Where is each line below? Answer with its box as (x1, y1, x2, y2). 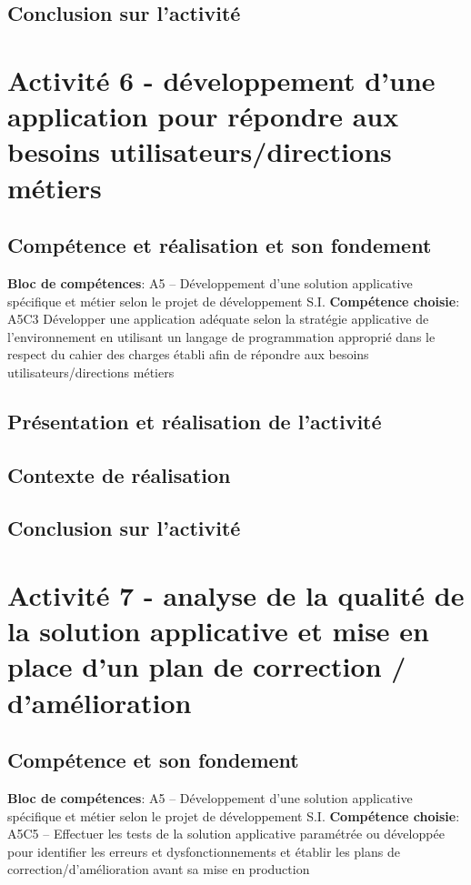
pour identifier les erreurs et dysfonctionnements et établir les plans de (7, 841, 400, 860)
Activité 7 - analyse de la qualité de (7, 577, 465, 614)
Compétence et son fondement (7, 746, 299, 774)
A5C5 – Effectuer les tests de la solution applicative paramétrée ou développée (7, 824, 445, 843)
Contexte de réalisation (7, 460, 231, 488)
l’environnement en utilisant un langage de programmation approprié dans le (7, 327, 436, 346)
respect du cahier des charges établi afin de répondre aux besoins (7, 345, 369, 364)
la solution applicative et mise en (7, 612, 429, 649)
